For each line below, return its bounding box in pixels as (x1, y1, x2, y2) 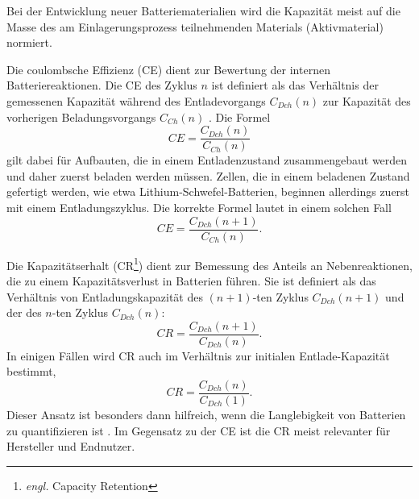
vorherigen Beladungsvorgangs (6, 108, 156, 125)
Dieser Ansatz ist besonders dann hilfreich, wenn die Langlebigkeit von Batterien (6, 406, 406, 422)
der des (6, 304, 42, 321)
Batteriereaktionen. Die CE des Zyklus (6, 77, 197, 94)
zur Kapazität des (322, 92, 411, 109)
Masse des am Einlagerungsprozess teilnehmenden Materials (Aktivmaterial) (6, 18, 384, 35)
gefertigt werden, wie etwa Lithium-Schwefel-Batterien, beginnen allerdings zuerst (6, 183, 410, 200)
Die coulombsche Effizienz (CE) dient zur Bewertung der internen (6, 60, 330, 77)
